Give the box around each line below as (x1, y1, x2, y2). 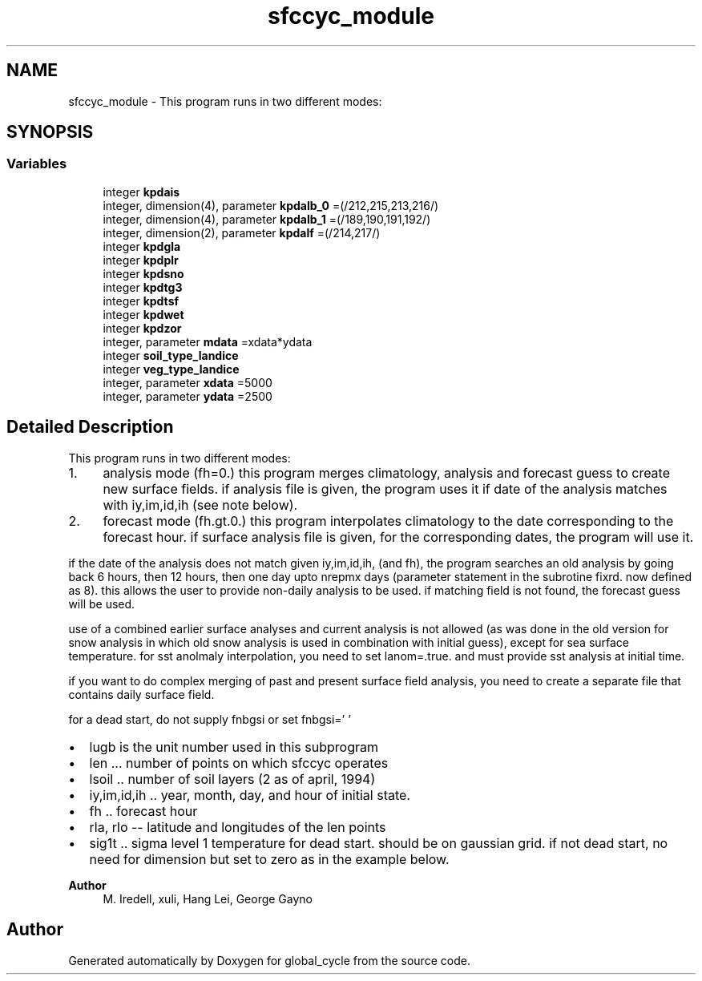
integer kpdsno (103, 266, 184, 281)
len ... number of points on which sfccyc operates (89, 754, 389, 771)
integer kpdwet (103, 307, 184, 321)
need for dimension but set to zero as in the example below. (89, 850, 450, 867)
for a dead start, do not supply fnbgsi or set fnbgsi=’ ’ (68, 712, 351, 726)
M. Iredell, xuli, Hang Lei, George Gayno (103, 891, 313, 906)
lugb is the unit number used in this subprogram (89, 738, 378, 755)
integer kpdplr (103, 252, 179, 267)
